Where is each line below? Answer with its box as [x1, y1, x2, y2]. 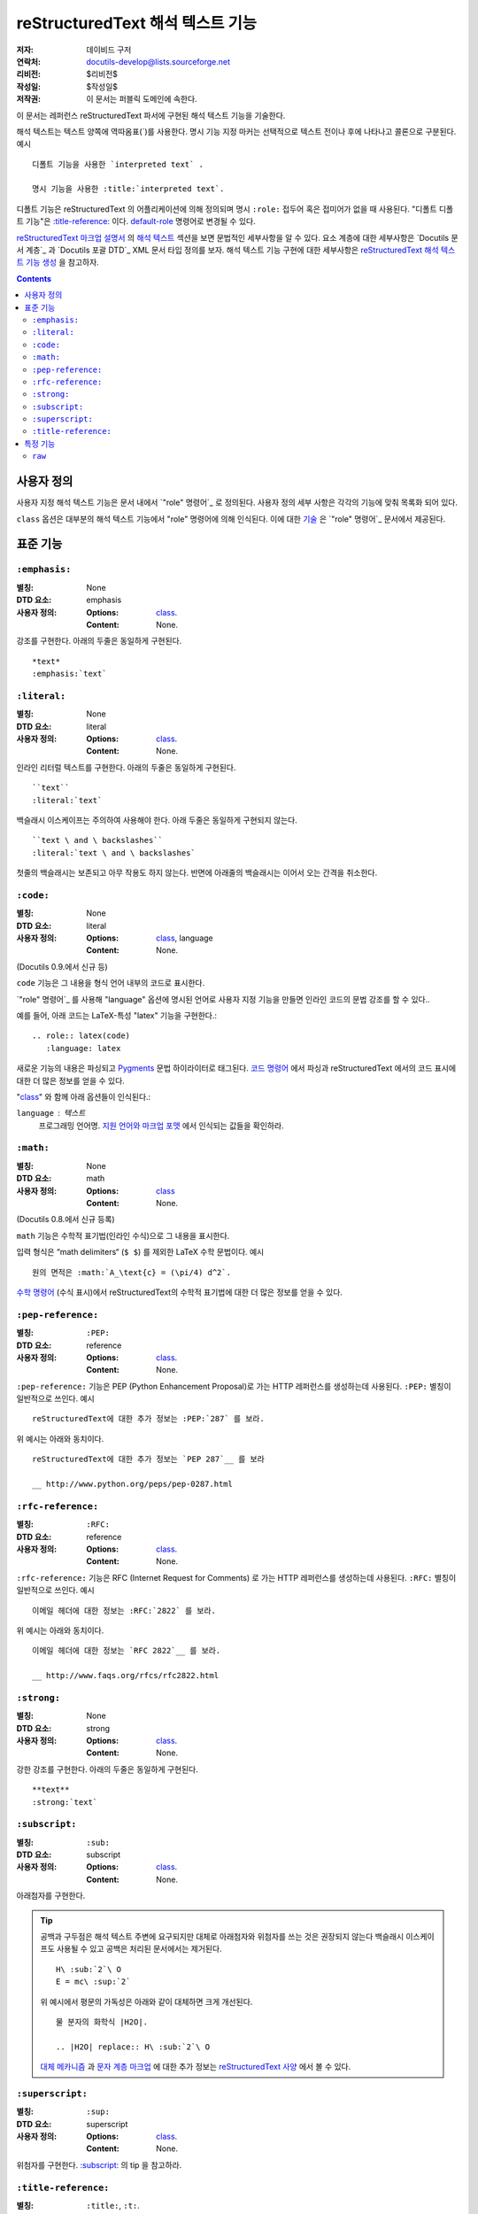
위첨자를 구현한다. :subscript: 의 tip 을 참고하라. [16, 2159, 182, 2170]
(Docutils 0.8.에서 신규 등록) [16, 1214, 115, 1225]
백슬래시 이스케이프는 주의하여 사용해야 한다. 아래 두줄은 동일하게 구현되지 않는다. [16, 815, 298, 825]
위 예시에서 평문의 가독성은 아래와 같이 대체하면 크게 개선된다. [40, 1996, 253, 2007]
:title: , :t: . [86, 2201, 141, 2211]
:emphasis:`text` [32, 669, 107, 679]
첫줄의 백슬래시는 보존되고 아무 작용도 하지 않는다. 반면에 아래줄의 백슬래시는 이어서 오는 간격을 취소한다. [16, 868, 378, 879]
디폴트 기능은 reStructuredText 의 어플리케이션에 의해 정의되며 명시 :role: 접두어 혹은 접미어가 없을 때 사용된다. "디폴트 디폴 [16, 204, 454, 214]
